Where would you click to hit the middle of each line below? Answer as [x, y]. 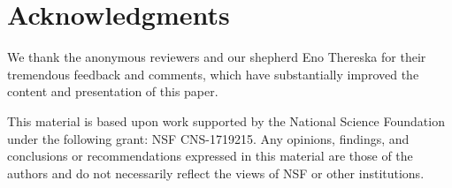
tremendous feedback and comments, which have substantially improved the [213, 74]
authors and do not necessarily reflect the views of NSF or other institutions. [216, 173]
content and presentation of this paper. [113, 91]
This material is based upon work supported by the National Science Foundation [226, 120]
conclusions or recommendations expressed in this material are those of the [210, 156]
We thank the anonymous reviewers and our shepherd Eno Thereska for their [217, 57]
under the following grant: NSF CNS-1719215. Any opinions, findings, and [208, 138]
